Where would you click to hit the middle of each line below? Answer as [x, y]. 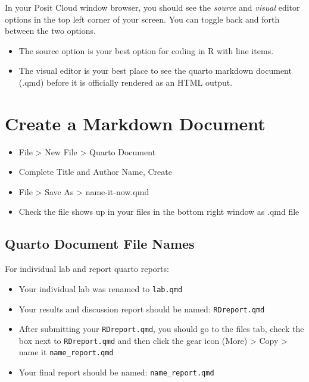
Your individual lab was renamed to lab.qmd [101, 288]
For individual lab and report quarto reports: [87, 269]
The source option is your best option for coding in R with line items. [146, 50]
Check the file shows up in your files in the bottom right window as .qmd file [159, 212]
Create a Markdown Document [135, 123]
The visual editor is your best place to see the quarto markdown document [155, 71]
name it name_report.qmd [66, 352]
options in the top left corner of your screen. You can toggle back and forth [142, 19]
